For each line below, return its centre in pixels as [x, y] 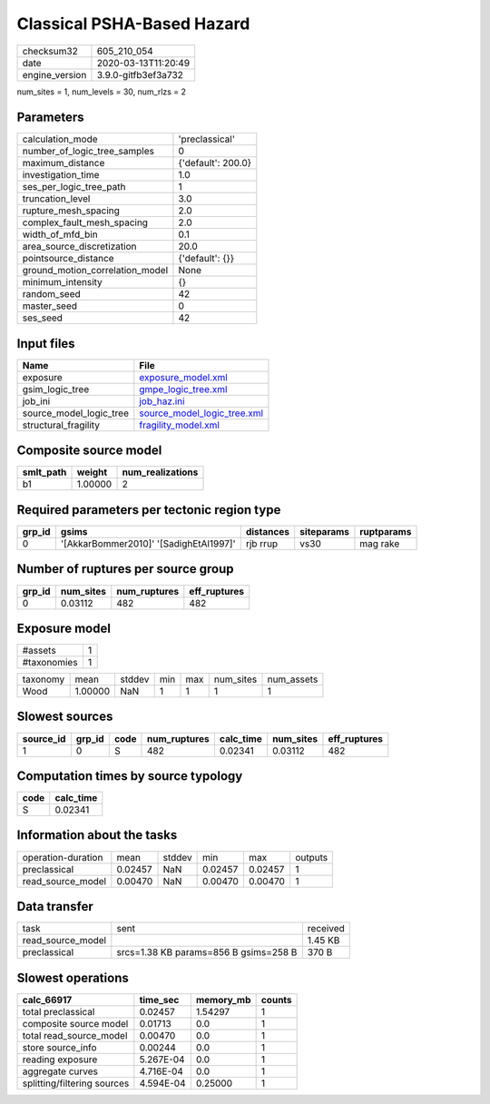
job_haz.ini [162, 401]
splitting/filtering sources [76, 1083]
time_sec [159, 1000]
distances [268, 532]
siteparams [324, 532]
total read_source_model [75, 1035]
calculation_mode [60, 139]
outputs [312, 857]
